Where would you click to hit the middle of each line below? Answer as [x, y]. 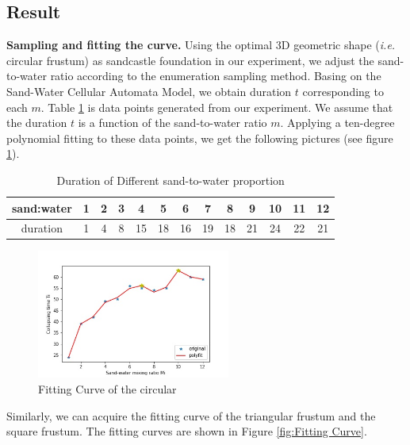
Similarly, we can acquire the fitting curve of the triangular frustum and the [191, 415]
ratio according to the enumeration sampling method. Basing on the [216, 76]
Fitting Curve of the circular [107, 389]
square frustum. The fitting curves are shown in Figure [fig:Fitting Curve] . [187, 431]
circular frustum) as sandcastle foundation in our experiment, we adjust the [190, 60]
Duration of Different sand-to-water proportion [171, 180]
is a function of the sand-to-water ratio [172, 123]
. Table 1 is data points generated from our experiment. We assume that [217, 107]
